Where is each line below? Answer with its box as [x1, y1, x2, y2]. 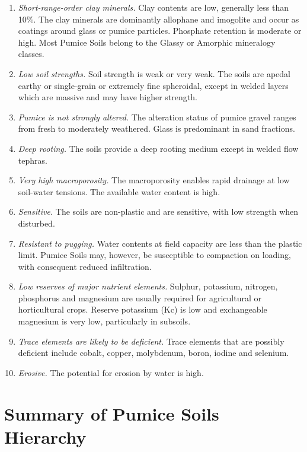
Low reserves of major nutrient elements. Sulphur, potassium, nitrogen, [18, 280, 278, 292]
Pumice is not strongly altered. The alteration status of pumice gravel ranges [18, 110, 296, 123]
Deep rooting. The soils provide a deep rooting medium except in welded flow [18, 142, 299, 154]
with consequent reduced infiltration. [18, 260, 152, 272]
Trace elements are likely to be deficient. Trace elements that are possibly [18, 335, 284, 347]
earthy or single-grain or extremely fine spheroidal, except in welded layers [18, 79, 289, 91]
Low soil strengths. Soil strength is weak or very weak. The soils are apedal [18, 67, 291, 79]
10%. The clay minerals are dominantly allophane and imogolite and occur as [18, 12, 299, 25]
